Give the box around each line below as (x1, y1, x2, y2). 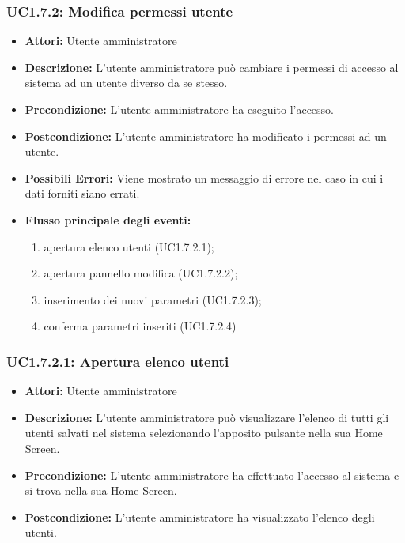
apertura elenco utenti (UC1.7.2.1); (44, 238, 214, 255)
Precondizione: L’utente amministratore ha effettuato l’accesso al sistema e (25, 466, 399, 483)
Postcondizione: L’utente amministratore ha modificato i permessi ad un (25, 127, 387, 144)
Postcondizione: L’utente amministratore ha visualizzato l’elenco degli (25, 508, 375, 525)
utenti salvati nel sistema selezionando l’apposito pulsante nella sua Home (25, 424, 383, 441)
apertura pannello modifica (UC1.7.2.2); (44, 265, 238, 281)
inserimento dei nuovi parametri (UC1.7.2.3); (44, 291, 262, 307)
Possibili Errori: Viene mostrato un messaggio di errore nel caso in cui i (25, 169, 384, 186)
